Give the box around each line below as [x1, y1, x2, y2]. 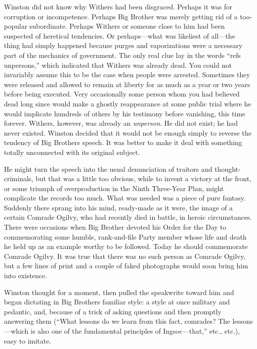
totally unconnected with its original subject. [4, 147, 140, 157]
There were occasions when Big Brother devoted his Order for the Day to [4, 222, 226, 232]
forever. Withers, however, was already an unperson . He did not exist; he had [4, 118, 238, 128]
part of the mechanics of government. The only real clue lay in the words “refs [4, 50, 241, 60]
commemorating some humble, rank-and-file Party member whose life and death [4, 231, 247, 242]
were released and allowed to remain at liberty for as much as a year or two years [4, 79, 250, 89]
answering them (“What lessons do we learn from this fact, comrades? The [4, 316, 230, 326]
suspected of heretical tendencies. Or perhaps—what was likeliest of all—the [4, 30, 235, 41]
